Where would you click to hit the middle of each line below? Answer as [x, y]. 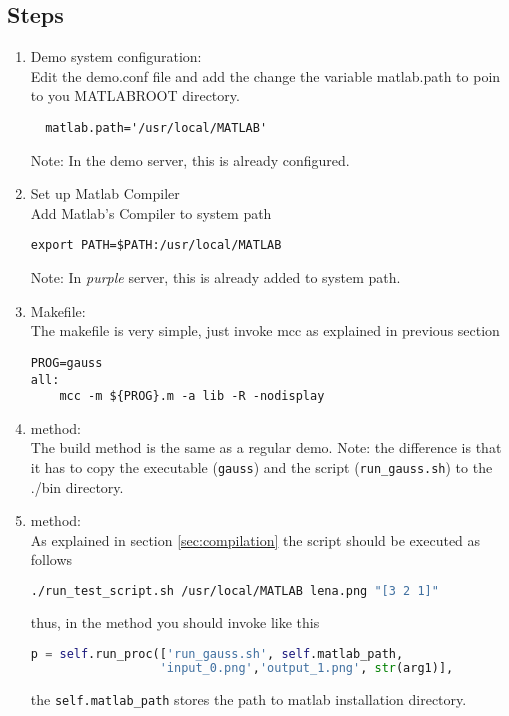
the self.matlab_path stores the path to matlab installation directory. [248, 699]
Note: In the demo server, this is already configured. [190, 159]
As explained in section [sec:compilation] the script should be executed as [255, 539]
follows [51, 559]
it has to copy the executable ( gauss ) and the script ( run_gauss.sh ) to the [261, 467]
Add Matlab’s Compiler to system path [151, 212]
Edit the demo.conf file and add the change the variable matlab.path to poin [265, 75]
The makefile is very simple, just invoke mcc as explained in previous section [265, 330]
